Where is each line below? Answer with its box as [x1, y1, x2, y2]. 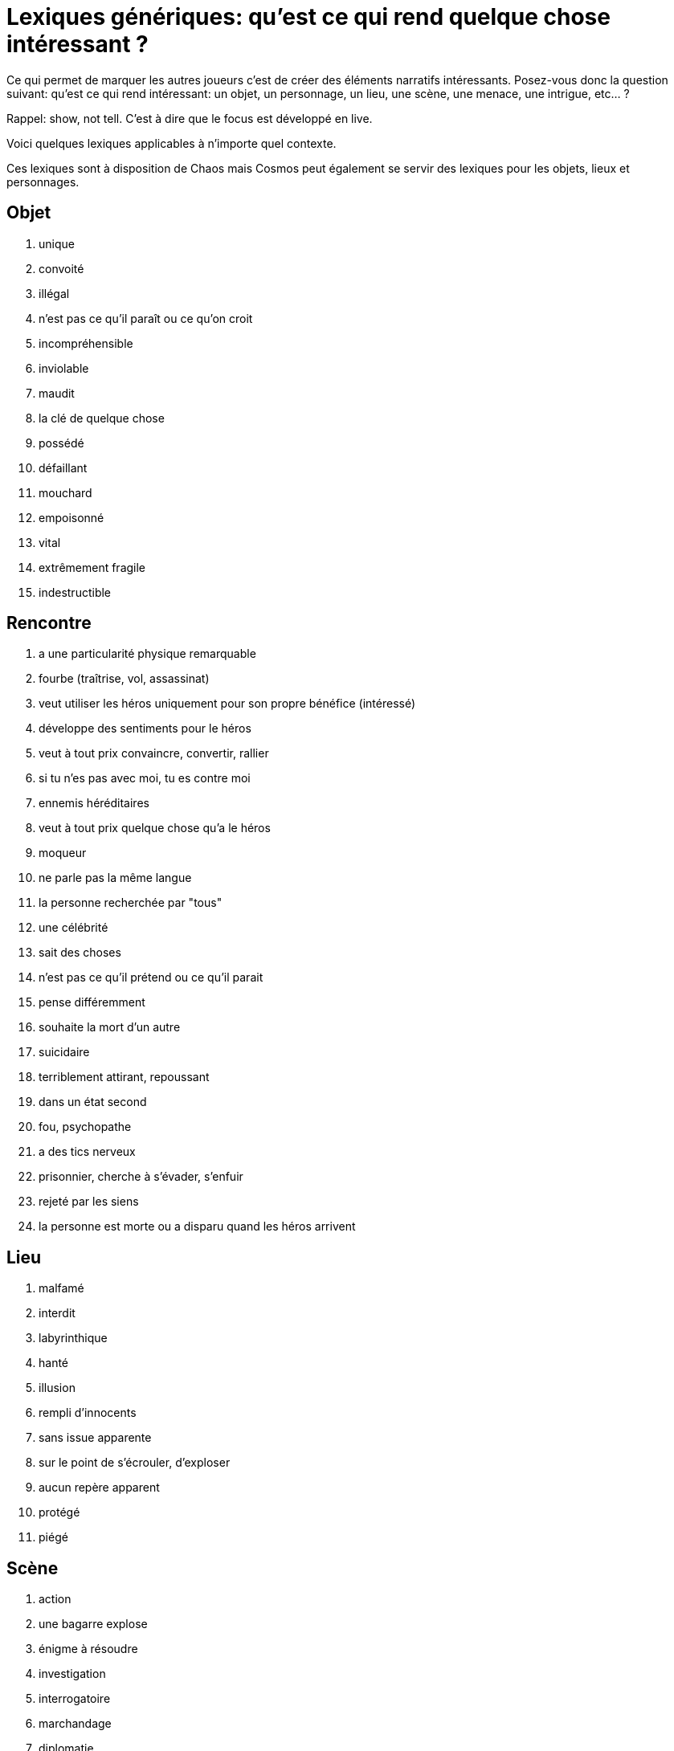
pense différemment [39, 995, 145, 1010]
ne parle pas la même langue [39, 871, 192, 885]
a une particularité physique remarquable [39, 647, 256, 661]
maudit [39, 386, 75, 400]
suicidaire [39, 1045, 90, 1059]
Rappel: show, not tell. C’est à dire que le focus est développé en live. [6, 111, 373, 125]
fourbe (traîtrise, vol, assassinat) [39, 671, 210, 686]
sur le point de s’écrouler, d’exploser [39, 1455, 231, 1470]
